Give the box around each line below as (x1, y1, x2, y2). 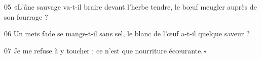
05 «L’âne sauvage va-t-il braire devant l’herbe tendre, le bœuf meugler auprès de (4, 2, 257, 12)
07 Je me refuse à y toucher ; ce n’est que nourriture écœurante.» (4, 45, 207, 55)
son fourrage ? (4, 11, 48, 22)
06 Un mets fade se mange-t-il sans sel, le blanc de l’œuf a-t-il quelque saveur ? (4, 28, 250, 39)
